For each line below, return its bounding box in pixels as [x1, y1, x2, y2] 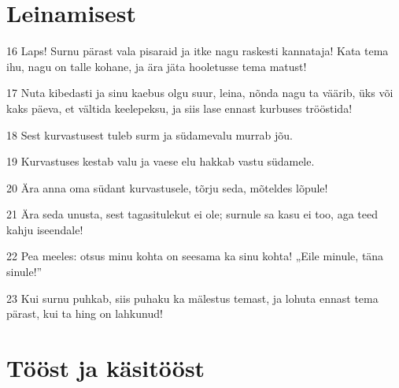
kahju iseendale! [6, 221, 83, 237]
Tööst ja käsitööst [6, 352, 205, 384]
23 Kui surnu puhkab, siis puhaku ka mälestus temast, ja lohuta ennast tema [6, 289, 379, 306]
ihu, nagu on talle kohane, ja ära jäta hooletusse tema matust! [6, 58, 307, 74]
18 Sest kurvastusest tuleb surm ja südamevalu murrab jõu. [6, 126, 293, 143]
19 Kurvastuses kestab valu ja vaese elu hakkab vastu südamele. [6, 153, 315, 170]
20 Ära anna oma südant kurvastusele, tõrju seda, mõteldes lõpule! [6, 179, 328, 196]
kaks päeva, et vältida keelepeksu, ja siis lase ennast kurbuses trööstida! [6, 99, 353, 116]
